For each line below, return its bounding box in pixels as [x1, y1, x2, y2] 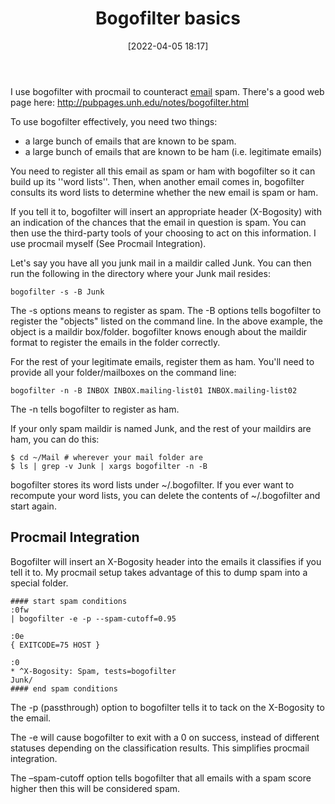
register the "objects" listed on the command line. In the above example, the [10, 315, 323, 327]
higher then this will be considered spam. [10, 782, 181, 794]
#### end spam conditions [10, 683, 118, 694]
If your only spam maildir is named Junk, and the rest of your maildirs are [10, 422, 312, 434]
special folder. [10, 577, 69, 589]
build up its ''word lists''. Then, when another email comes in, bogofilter [10, 175, 305, 187]
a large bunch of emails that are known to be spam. [24, 135, 237, 147]
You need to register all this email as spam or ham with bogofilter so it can [10, 165, 316, 177]
